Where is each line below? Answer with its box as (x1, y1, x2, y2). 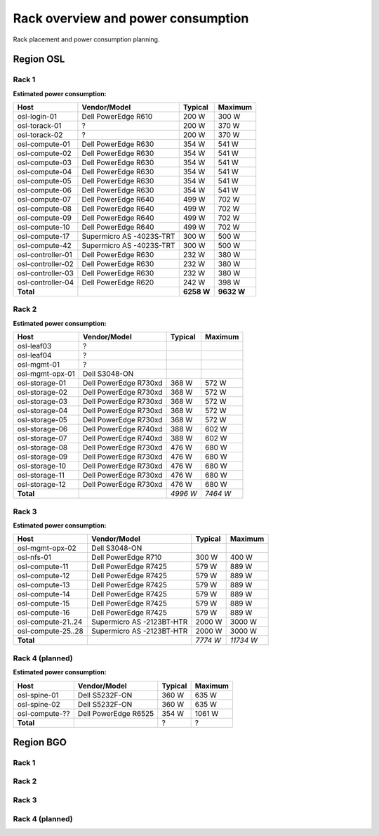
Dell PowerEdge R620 (81, 277, 154, 287)
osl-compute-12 (17, 571, 70, 581)
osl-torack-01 (17, 121, 62, 131)
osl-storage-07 (17, 433, 67, 443)
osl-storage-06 (17, 424, 68, 434)
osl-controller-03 (17, 268, 74, 278)
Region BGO (13, 736, 67, 748)
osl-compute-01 (17, 139, 70, 149)
